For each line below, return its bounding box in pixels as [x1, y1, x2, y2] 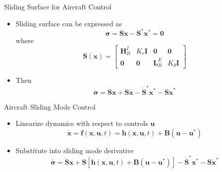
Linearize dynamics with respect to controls [15, 118, 148, 128]
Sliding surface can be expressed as [15, 18, 122, 28]
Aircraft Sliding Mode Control [4, 101, 96, 112]
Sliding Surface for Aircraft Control [4, 1, 111, 11]
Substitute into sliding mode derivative [15, 145, 134, 155]
